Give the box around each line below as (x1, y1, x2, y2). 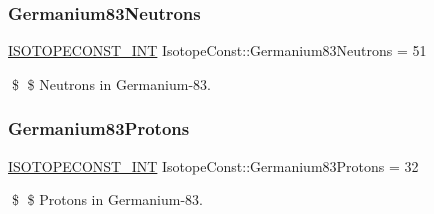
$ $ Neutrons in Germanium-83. (11, 73, 211, 94)
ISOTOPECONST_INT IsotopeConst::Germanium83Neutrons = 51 (8, 40, 427, 61)
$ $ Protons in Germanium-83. (11, 189, 203, 210)
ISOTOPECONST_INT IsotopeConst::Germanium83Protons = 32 (8, 155, 419, 176)
